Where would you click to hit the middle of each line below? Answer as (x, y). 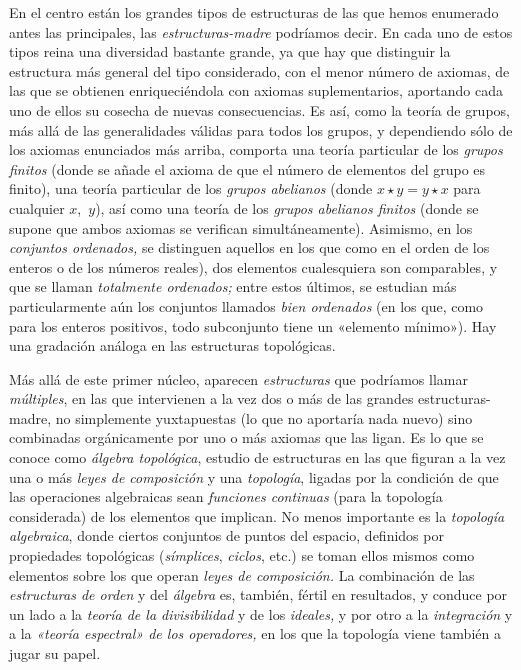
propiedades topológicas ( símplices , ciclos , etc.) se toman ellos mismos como (242, 555)
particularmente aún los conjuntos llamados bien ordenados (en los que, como (246, 305)
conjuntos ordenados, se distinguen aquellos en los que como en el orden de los (249, 247)
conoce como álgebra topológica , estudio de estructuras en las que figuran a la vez (257, 457)
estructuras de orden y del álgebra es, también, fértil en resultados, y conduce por (258, 594)
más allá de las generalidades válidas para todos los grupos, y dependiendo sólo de (261, 129)
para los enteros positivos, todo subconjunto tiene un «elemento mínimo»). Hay (253, 325)
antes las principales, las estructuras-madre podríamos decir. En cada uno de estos (261, 31)
